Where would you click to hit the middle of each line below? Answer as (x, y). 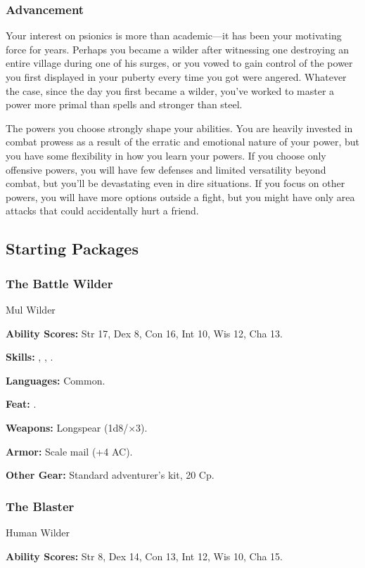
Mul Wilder (31, 309)
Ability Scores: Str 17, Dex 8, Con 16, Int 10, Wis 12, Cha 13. (144, 333)
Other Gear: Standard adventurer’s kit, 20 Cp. (110, 475)
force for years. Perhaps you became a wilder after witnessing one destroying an (178, 49)
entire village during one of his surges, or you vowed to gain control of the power (179, 63)
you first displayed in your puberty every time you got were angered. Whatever (176, 77)
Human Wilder (38, 532)
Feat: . (21, 404)
